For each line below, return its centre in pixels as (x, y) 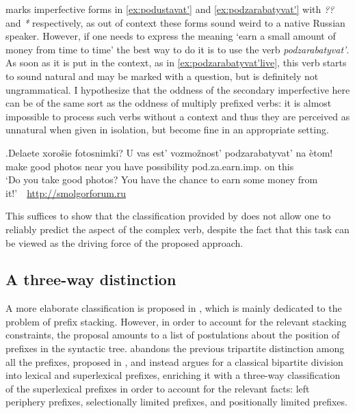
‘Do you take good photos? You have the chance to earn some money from (162, 179)
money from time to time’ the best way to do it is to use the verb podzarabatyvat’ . (177, 49)
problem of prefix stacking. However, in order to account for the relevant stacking (176, 321)
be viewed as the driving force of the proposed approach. (124, 242)
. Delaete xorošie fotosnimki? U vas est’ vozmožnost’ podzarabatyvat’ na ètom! (169, 152)
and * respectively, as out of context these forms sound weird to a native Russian (175, 22)
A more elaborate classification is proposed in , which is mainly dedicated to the (174, 308)
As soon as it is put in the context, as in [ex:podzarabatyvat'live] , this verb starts (176, 63)
